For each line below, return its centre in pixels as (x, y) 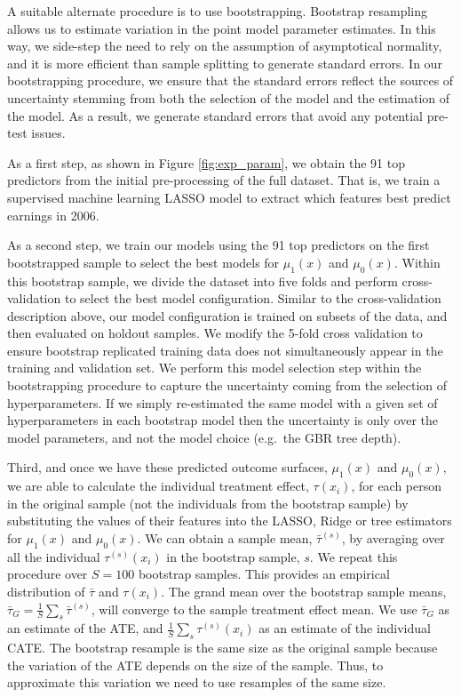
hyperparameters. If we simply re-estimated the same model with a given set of (223, 402)
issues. (48, 133)
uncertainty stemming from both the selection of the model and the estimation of (229, 97)
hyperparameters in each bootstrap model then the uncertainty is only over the (223, 420)
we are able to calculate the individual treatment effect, (158, 486)
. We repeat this (354, 556)
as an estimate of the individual (345, 628)
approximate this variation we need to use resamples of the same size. (197, 682)
